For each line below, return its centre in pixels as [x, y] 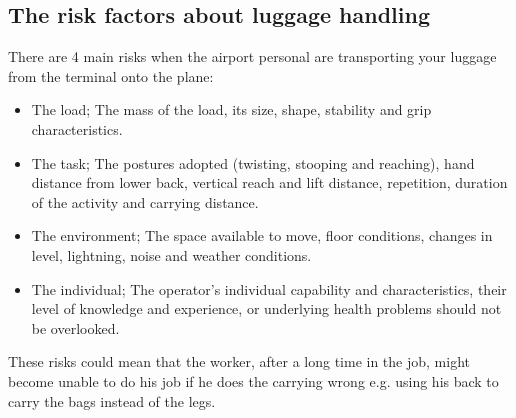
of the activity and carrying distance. [145, 201]
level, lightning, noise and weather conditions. [171, 254]
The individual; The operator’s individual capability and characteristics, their [269, 288]
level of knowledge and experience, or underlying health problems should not [266, 308]
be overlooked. [75, 327]
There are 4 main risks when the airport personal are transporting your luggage [252, 56]
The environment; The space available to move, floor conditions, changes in [262, 235]
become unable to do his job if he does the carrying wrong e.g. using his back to [253, 380]
